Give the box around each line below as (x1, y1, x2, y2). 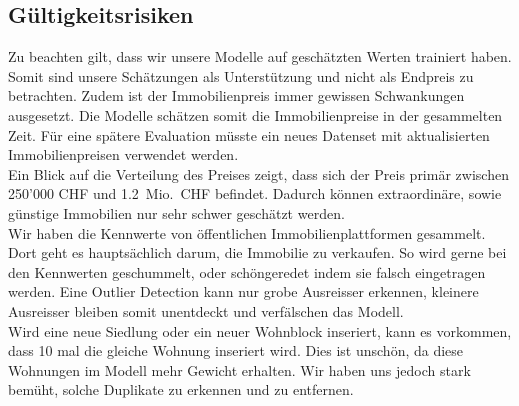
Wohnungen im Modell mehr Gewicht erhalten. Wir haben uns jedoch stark (8, 359, 471, 380)
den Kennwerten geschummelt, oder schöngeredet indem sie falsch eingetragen (8, 261, 486, 282)
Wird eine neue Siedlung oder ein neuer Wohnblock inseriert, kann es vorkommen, (8, 320, 512, 341)
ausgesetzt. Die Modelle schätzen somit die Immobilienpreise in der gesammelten (8, 104, 503, 125)
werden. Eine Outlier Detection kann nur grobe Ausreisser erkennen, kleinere (8, 281, 479, 302)
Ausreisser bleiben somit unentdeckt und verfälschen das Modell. (8, 300, 404, 321)
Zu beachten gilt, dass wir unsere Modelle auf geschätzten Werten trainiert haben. (8, 46, 512, 67)
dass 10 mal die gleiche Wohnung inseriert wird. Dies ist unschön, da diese (8, 340, 464, 361)
